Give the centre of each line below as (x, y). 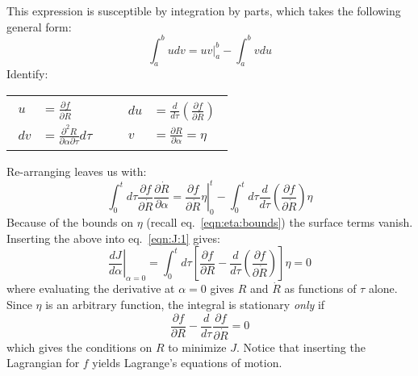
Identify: (27, 74)
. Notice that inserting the (301, 347)
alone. (383, 288)
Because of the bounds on (70, 222)
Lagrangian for (43, 363)
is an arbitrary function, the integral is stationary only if (185, 304)
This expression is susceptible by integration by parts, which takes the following (204, 10)
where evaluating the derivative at (91, 288)
